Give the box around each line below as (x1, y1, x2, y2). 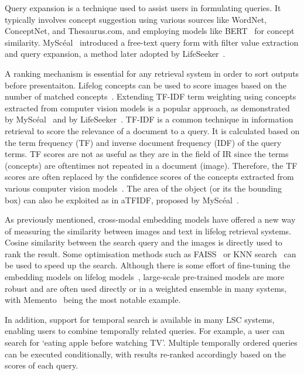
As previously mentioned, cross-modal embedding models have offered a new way (5, 213, 296, 226)
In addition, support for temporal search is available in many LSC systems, (5, 313, 275, 325)
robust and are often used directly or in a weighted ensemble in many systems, (5, 282, 287, 294)
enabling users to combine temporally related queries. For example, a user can (5, 325, 285, 337)
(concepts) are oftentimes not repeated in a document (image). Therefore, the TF (5, 159, 298, 171)
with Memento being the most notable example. (5, 294, 181, 306)
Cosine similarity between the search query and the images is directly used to (5, 236, 282, 248)
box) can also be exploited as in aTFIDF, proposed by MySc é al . (5, 193, 239, 206)
